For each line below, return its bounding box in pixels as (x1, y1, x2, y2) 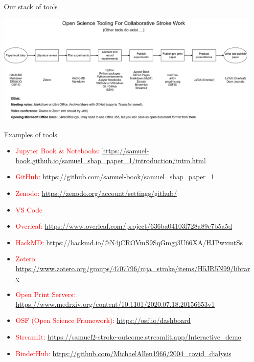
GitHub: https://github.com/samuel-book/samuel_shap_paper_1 (15, 171, 214, 182)
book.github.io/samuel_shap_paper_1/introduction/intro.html (15, 155, 206, 165)
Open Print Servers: (15, 289, 75, 299)
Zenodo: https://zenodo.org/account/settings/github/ (15, 188, 177, 198)
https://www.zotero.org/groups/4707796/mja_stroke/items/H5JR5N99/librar (15, 263, 250, 274)
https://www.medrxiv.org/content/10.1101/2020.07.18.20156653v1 (15, 298, 215, 309)
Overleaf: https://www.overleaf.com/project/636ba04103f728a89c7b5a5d (15, 221, 232, 231)
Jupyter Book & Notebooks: (15, 146, 100, 156)
